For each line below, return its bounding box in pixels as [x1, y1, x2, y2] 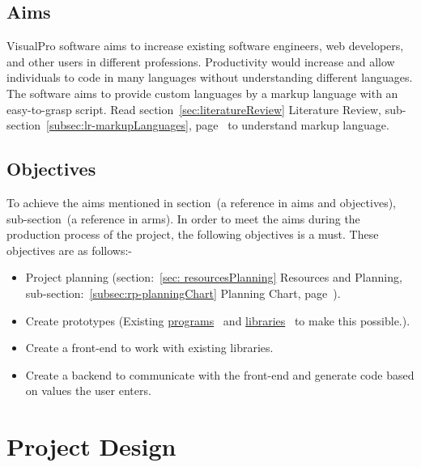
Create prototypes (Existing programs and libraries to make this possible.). [25, 312, 410, 329]
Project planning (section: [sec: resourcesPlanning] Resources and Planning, [25, 269, 402, 286]
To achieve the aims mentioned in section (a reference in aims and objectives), [6, 193, 396, 210]
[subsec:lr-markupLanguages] [46, 117, 189, 134]
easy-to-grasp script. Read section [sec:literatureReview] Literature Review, [6, 100, 381, 117]
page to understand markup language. [195, 117, 389, 134]
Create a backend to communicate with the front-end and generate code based [25, 366, 415, 383]
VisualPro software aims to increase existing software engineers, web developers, [6, 37, 404, 54]
